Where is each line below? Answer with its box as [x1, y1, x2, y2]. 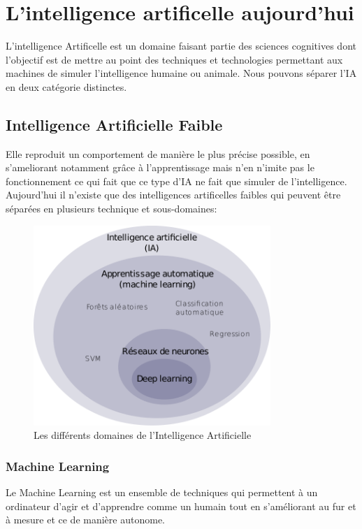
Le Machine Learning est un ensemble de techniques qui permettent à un [6, 484, 318, 499]
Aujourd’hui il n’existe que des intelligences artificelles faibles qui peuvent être [6, 187, 341, 202]
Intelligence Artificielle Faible [6, 113, 223, 135]
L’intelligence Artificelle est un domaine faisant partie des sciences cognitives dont [6, 38, 356, 53]
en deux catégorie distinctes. [6, 79, 127, 94]
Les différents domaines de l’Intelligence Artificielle [34, 428, 252, 442]
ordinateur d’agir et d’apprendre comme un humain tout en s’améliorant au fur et [6, 498, 356, 513]
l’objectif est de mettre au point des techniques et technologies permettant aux [6, 52, 343, 66]
